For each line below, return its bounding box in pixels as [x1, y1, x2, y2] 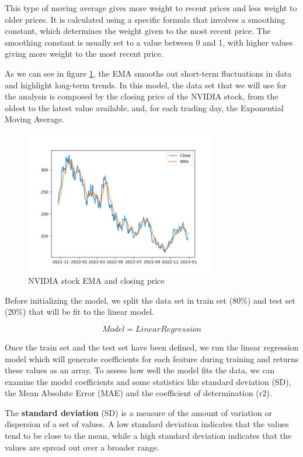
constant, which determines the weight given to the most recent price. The [5, 25, 271, 37]
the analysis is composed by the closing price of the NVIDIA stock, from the [5, 90, 278, 102]
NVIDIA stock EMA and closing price [28, 274, 165, 287]
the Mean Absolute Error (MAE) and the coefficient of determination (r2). [5, 387, 272, 399]
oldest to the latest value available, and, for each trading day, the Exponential [5, 101, 284, 114]
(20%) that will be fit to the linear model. [5, 305, 154, 318]
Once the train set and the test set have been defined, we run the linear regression [5, 341, 299, 353]
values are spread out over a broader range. [5, 441, 159, 453]
